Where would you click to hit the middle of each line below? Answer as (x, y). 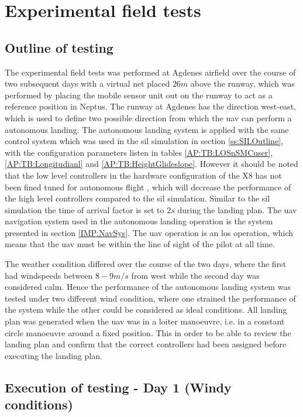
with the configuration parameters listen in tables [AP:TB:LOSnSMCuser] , (139, 152)
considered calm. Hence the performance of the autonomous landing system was (148, 287)
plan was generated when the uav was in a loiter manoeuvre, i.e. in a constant (145, 321)
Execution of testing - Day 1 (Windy (118, 387)
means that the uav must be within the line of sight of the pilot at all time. (140, 244)
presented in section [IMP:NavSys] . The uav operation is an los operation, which (149, 232)
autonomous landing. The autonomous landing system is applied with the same (147, 129)
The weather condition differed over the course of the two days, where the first (146, 264)
